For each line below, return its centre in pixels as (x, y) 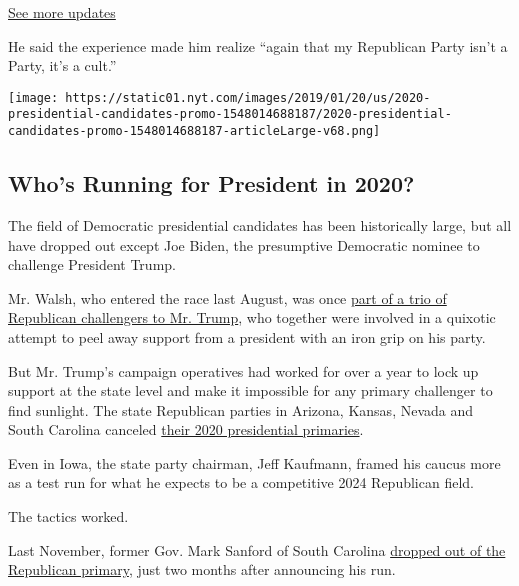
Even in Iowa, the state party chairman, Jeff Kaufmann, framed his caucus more (254, 462)
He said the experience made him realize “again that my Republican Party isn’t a (258, 45)
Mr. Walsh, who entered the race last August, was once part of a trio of (227, 297)
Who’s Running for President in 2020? (211, 183)
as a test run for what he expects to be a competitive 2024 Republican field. (241, 482)
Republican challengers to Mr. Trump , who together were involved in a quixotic (252, 317)
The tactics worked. (68, 516)
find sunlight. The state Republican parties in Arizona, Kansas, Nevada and (241, 409)
